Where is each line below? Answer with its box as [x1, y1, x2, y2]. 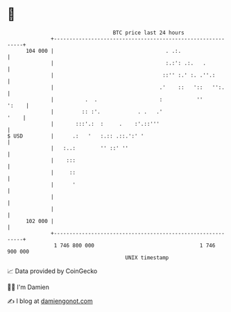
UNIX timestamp [125, 254, 169, 261]
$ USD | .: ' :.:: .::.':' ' [7, 132, 144, 140]
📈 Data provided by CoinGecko [7, 267, 98, 275]
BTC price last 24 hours [112, 29, 185, 36]
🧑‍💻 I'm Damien [7, 283, 50, 291]
